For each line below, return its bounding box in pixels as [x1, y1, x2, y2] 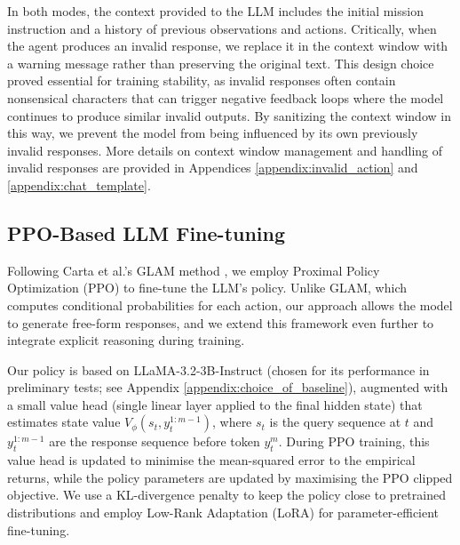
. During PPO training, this [278, 432, 430, 451]
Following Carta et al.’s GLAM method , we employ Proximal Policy [7, 260, 380, 279]
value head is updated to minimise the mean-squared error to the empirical [7, 451, 416, 469]
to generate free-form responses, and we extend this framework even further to [7, 313, 434, 332]
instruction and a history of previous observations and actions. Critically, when [7, 19, 437, 37]
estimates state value [7, 413, 121, 431]
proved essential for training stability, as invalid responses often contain [7, 71, 396, 90]
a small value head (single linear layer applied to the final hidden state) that [7, 395, 423, 413]
